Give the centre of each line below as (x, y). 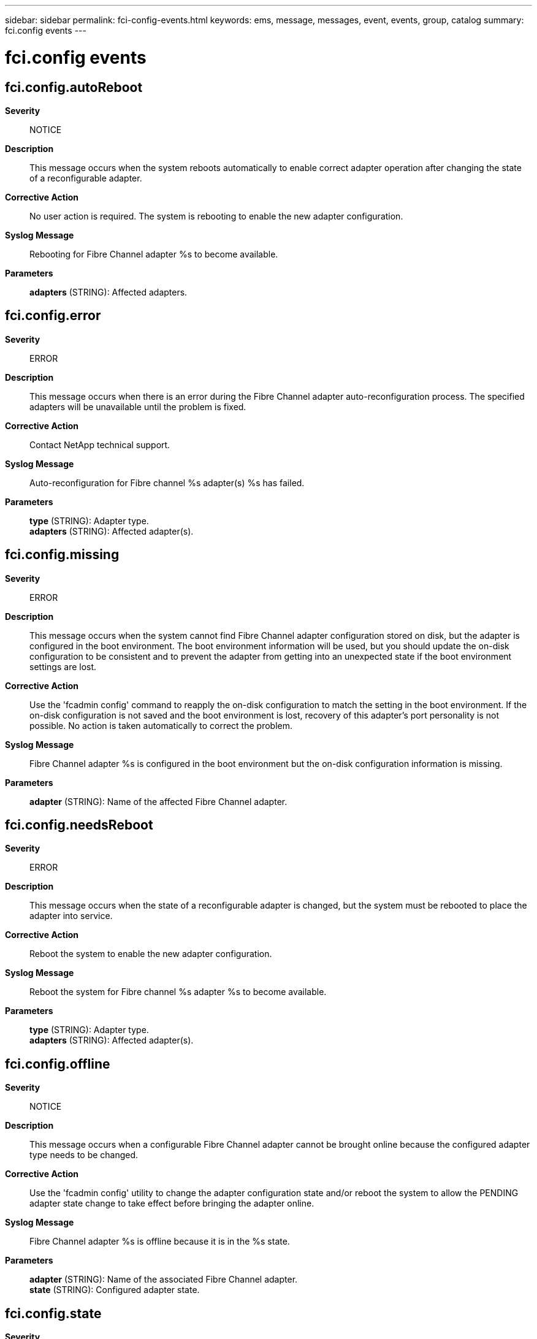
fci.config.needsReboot (79, 825)
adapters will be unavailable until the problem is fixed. (138, 406)
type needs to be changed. (84, 1155)
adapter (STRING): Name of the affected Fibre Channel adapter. (158, 801)
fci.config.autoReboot (74, 87)
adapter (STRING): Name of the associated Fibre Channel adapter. (164, 1280)
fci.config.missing (62, 555)
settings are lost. (63, 666)
